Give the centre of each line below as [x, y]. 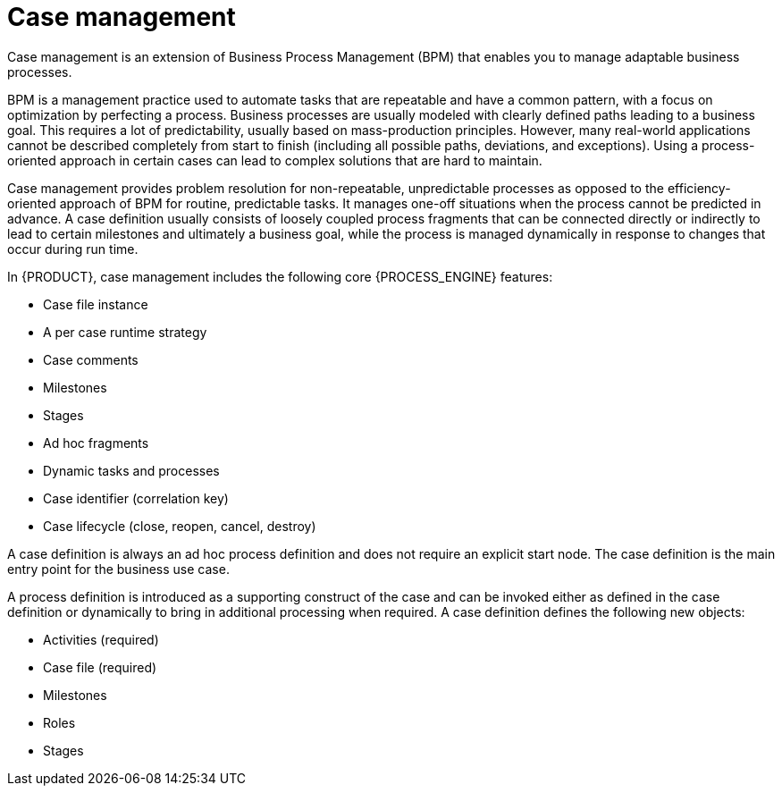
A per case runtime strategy [125, 332]
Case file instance [96, 304]
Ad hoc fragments [96, 443]
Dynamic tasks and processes [131, 470]
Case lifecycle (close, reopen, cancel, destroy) [180, 526]
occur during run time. [73, 249]
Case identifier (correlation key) [136, 498]
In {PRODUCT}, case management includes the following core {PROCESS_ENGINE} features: [280, 276]
